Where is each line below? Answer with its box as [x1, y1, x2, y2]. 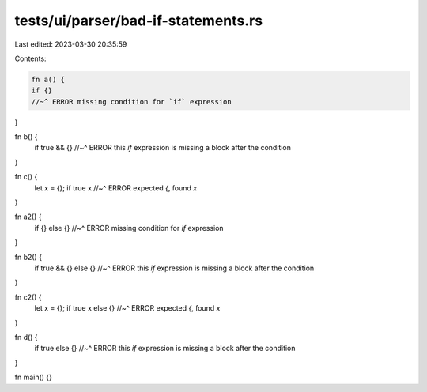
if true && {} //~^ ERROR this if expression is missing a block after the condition [34, 143, 292, 153]
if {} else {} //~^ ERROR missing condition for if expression [34, 223, 225, 232]
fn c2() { [14, 292, 43, 302]
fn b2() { [14, 252, 43, 262]
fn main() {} [14, 372, 53, 383]
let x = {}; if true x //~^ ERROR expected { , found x [34, 183, 198, 193]
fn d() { [14, 332, 39, 341]
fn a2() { [14, 212, 42, 221]
